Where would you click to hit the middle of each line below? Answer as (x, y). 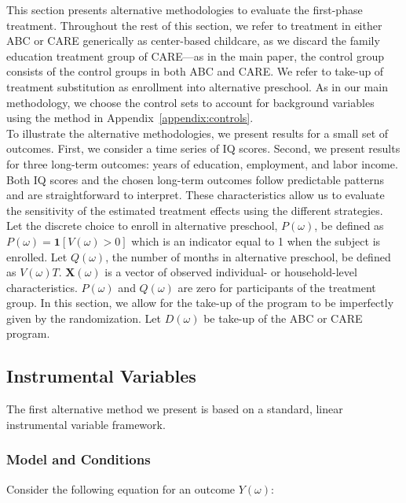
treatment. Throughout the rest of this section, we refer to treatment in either (194, 25)
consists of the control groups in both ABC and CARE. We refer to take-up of (195, 71)
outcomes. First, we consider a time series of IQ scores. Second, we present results (203, 148)
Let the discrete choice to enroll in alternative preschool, (142, 226)
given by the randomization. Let (84, 318)
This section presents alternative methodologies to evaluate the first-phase (185, 9)
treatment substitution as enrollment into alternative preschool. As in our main (197, 86)
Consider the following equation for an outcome (121, 488)
